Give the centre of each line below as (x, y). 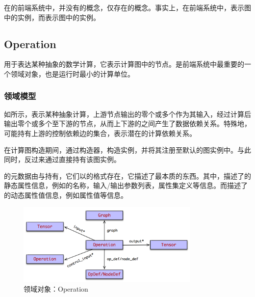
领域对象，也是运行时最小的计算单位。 (72, 73)
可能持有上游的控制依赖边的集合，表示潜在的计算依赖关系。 (100, 133)
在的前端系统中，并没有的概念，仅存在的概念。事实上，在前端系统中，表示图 (127, 7)
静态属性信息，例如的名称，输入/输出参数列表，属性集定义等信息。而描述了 (126, 185)
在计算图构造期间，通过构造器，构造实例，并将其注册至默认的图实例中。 (121, 149)
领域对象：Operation (56, 288)
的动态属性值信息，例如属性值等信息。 (66, 195)
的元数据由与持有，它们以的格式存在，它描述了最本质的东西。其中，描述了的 (127, 175)
